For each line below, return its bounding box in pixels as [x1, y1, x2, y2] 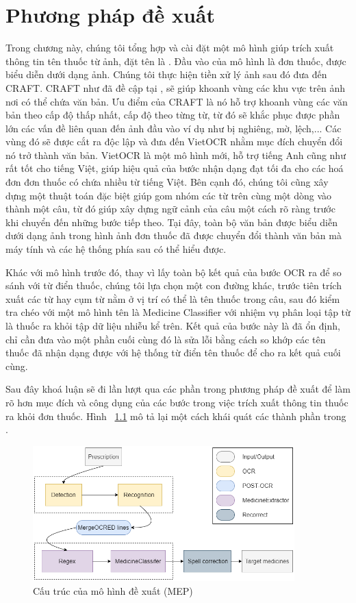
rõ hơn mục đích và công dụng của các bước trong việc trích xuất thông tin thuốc [5, 395, 348, 409]
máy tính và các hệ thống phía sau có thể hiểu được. [5, 242, 227, 256]
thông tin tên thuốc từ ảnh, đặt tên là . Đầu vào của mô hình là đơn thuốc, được [5, 53, 346, 68]
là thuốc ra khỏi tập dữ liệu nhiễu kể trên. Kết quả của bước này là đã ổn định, [5, 319, 340, 332]
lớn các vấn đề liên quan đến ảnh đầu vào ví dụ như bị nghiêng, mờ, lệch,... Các [5, 121, 342, 135]
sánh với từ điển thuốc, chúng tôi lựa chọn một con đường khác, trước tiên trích [5, 278, 342, 293]
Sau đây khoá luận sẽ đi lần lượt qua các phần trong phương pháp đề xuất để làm [5, 382, 351, 396]
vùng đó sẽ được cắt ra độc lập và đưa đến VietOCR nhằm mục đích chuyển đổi [5, 134, 343, 149]
